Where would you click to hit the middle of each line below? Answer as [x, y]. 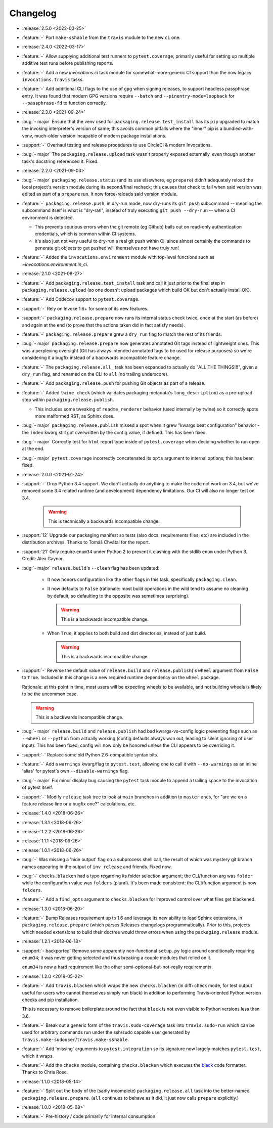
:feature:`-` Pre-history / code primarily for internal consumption [89, 1116]
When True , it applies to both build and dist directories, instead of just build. [127, 633]
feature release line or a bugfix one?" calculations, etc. [79, 803]
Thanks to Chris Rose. [45, 1072]
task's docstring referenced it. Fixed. [60, 161]
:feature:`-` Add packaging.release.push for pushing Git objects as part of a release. [114, 383]
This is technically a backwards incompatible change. [104, 521]
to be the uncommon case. [50, 694]
